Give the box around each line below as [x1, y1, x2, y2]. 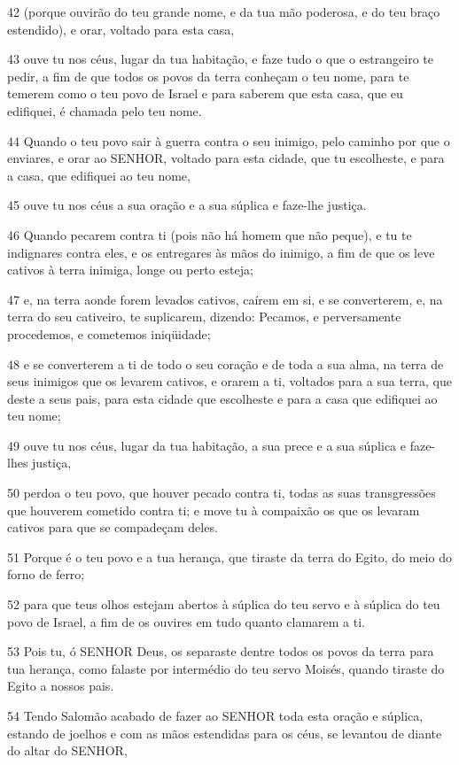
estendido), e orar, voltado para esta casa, [7, 19, 235, 38]
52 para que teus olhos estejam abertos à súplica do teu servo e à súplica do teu [7, 595, 440, 614]
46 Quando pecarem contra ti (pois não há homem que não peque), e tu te [7, 225, 412, 243]
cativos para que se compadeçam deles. [7, 518, 218, 537]
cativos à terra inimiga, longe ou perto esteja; [7, 260, 253, 279]
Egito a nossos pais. [7, 676, 114, 695]
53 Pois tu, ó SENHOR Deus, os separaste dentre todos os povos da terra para [7, 642, 434, 661]
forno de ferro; [7, 565, 85, 583]
